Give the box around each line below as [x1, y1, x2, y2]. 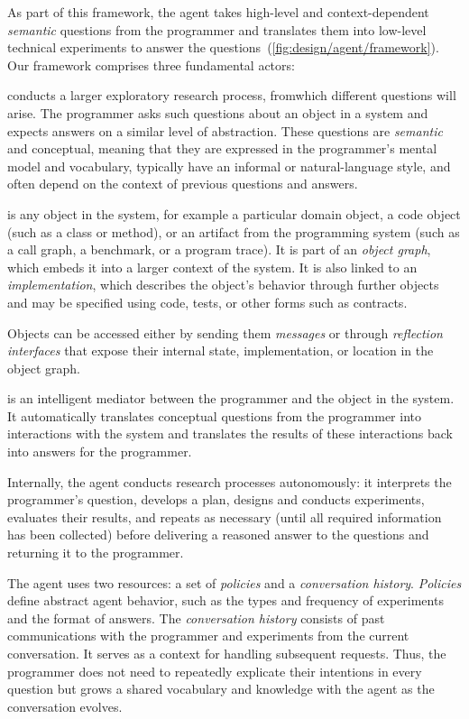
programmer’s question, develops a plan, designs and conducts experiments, [7, 490, 425, 509]
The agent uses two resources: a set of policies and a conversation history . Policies [7, 573, 462, 592]
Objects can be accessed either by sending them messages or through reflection [7, 323, 443, 342]
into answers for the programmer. [7, 442, 192, 461]
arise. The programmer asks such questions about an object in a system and [7, 103, 428, 122]
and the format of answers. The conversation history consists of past [7, 608, 385, 627]
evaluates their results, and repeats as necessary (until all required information [7, 507, 442, 526]
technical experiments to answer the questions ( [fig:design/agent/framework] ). [7, 38, 439, 57]
